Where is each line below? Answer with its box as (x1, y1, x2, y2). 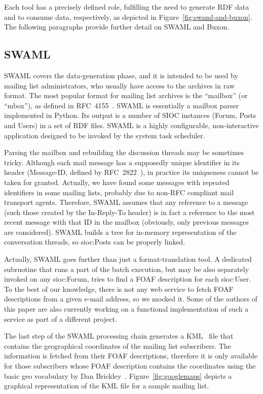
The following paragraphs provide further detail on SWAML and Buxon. (4, 21, 230, 32)
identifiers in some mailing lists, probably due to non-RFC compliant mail (4, 187, 234, 197)
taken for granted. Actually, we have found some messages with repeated (4, 176, 230, 187)
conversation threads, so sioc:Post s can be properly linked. (4, 236, 185, 247)
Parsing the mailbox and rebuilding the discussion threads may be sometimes (4, 147, 244, 158)
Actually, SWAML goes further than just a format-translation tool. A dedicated (4, 254, 252, 264)
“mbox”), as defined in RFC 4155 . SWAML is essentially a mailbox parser (4, 100, 239, 110)
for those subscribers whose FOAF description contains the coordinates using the (4, 360, 256, 371)
